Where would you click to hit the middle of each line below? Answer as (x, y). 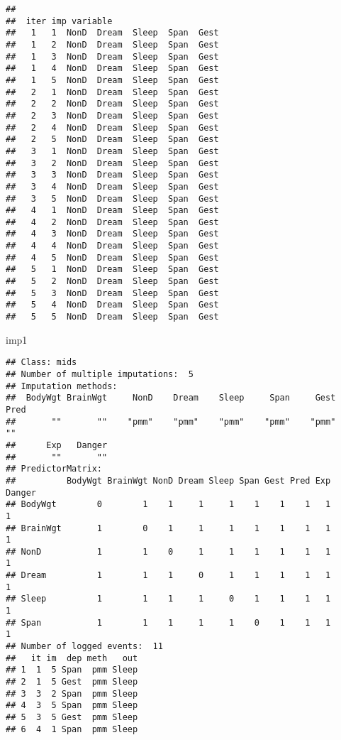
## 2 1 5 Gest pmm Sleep (72, 682)
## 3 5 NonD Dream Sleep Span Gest (112, 198)
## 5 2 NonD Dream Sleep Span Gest (112, 282)
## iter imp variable (59, 21)
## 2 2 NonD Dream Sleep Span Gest (112, 104)
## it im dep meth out (72, 658)
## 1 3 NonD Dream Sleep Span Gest (112, 56)
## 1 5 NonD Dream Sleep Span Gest (112, 80)
